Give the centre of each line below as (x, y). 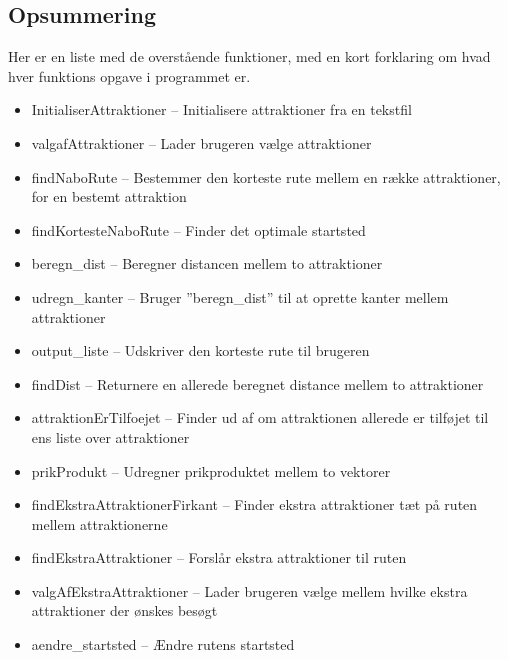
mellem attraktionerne (99, 523)
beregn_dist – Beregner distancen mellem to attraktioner (207, 263)
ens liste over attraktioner (110, 436)
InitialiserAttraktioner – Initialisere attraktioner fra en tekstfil (221, 109)
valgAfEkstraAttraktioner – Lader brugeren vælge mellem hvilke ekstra (249, 590)
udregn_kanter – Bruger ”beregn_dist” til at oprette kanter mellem (240, 296)
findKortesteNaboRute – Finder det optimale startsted (198, 229)
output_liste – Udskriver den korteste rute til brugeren (200, 350)
